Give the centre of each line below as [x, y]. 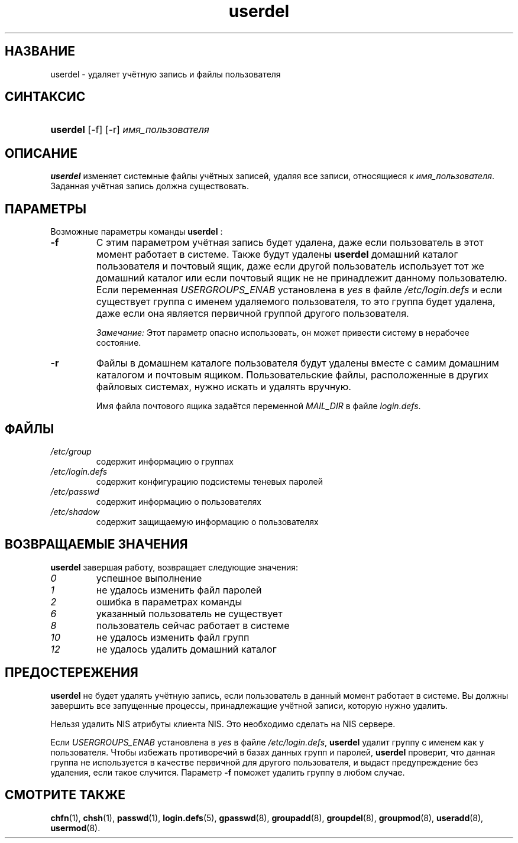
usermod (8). [75, 828]
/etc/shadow [75, 511]
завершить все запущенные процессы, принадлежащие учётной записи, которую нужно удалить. [249, 705]
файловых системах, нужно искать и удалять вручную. [224, 387]
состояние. [119, 343]
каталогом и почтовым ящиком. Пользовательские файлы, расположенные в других [292, 375]
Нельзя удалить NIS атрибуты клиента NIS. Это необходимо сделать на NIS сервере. [223, 724]
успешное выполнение [149, 578]
